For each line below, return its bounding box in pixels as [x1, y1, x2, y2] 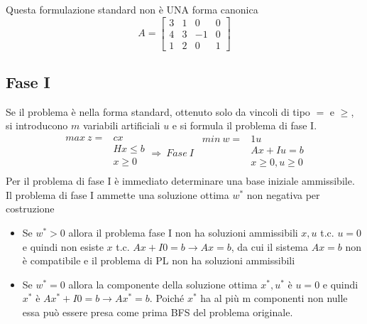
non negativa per [246, 187, 320, 202]
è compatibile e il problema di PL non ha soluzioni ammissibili [22, 253, 295, 268]
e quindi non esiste [22, 239, 104, 254]
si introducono [6, 118, 68, 133]
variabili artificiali [82, 118, 160, 133]
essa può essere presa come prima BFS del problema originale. [22, 304, 293, 319]
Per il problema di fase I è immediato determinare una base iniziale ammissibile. [6, 173, 355, 188]
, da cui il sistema [231, 239, 309, 254]
